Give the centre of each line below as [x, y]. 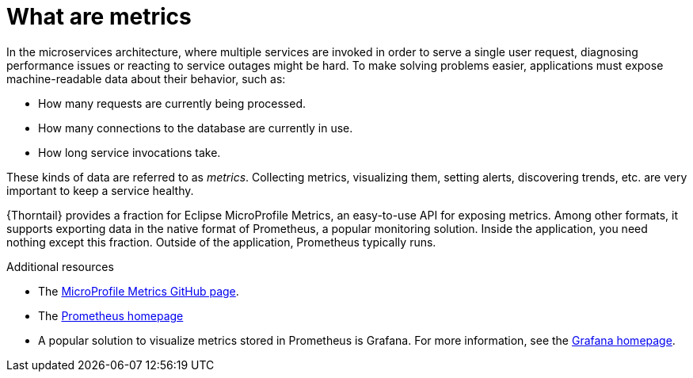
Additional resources [60, 266]
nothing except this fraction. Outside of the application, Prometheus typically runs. [221, 242]
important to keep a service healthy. [100, 190]
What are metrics [99, 17]
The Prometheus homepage [111, 315]
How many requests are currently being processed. [172, 103]
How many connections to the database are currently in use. [196, 128]
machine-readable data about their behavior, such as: [146, 78]
